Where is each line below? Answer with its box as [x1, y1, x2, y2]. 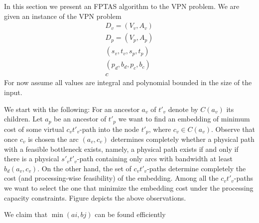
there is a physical [4, 153, 59, 164]
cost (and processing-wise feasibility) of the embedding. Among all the [4, 173, 219, 183]
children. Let [4, 113, 43, 124]
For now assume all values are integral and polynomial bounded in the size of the [4, 77, 252, 88]
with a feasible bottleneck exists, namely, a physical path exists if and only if [4, 143, 239, 154]
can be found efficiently [95, 209, 166, 220]
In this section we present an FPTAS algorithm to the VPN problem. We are [4, 1, 240, 11]
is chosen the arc [28, 134, 79, 144]
